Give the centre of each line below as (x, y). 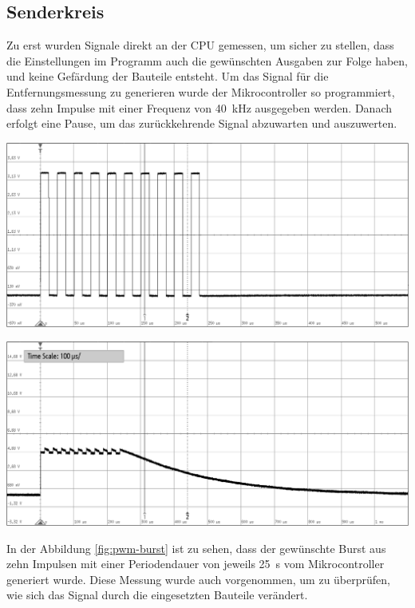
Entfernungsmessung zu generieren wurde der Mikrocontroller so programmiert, (201, 91)
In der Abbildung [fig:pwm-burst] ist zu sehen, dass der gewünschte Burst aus (196, 548)
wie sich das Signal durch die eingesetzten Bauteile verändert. (157, 595)
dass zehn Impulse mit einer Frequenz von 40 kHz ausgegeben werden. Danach (199, 107)
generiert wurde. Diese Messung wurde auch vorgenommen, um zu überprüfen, (198, 579)
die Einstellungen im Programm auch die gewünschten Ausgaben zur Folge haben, (207, 60)
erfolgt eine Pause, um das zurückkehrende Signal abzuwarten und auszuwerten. (202, 123)
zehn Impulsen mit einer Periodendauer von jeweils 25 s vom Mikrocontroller (196, 564)
